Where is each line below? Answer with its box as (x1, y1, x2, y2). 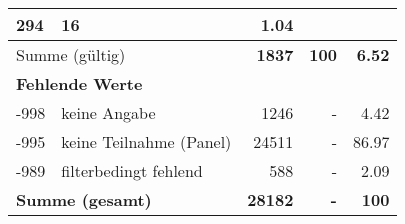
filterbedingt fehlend (61, 159, 203, 182)
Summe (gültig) (16, 43, 126, 66)
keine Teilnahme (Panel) (61, 130, 232, 153)
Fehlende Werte (16, 72, 143, 95)
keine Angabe (61, 101, 156, 124)
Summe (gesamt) (16, 188, 152, 211)
